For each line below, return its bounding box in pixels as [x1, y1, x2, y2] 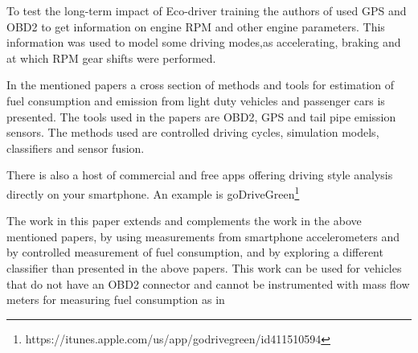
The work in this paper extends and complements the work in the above [6, 212, 362, 229]
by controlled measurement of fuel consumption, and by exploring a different [6, 244, 383, 261]
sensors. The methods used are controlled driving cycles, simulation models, [6, 124, 379, 141]
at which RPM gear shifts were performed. [6, 49, 216, 66]
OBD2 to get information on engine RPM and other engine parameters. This [6, 18, 385, 35]
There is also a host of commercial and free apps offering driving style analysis [6, 166, 393, 183]
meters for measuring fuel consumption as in [6, 291, 225, 308]
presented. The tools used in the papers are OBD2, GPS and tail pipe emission [6, 108, 396, 125]
